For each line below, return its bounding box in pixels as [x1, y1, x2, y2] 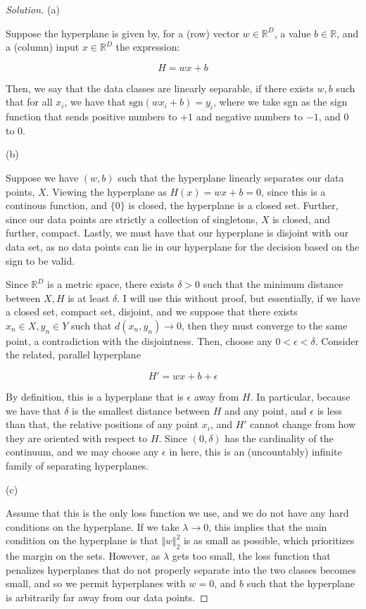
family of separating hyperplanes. [6, 458, 149, 473]
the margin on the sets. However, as [6, 548, 160, 563]
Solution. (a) [6, 2, 60, 16]
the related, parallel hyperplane [6, 347, 141, 362]
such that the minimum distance [203, 277, 343, 291]
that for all [6, 94, 53, 109]
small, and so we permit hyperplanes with [6, 576, 186, 591]
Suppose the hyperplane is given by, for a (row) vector [6, 25, 240, 40]
